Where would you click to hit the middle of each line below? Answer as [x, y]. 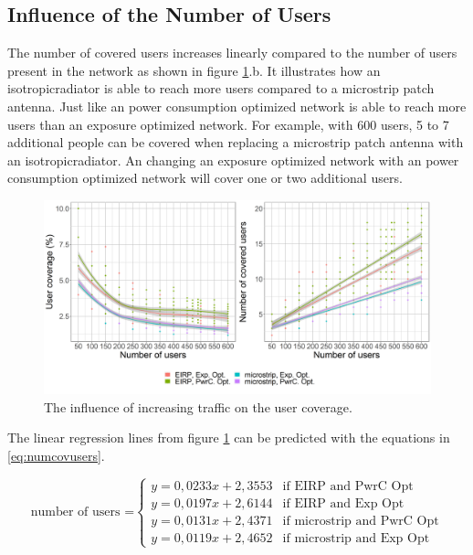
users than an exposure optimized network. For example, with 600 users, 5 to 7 [228, 124]
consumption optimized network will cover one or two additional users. [205, 178]
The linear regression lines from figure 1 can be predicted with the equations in [229, 438]
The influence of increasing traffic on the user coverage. [198, 406]
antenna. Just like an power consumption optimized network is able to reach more [237, 106]
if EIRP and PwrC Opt [348, 486]
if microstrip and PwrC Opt [361, 521]
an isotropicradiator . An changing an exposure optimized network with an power [233, 160]
